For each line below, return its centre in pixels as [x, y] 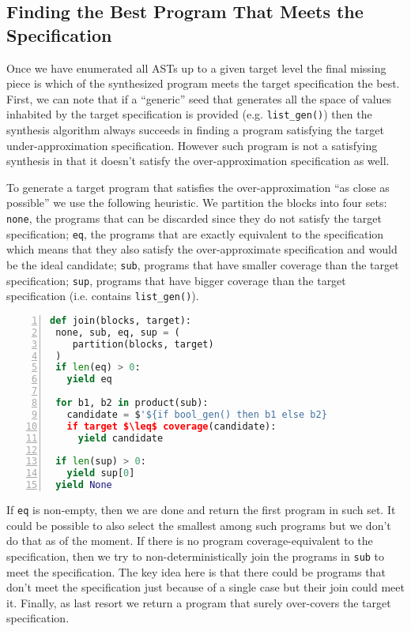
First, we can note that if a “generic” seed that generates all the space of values [199, 98]
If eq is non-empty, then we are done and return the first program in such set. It [201, 509]
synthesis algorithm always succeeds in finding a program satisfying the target [195, 130]
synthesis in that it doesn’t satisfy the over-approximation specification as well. [198, 161]
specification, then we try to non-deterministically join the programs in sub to [196, 556]
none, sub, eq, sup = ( [118, 332]
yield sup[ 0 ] [101, 473]
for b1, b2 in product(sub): [132, 403]
